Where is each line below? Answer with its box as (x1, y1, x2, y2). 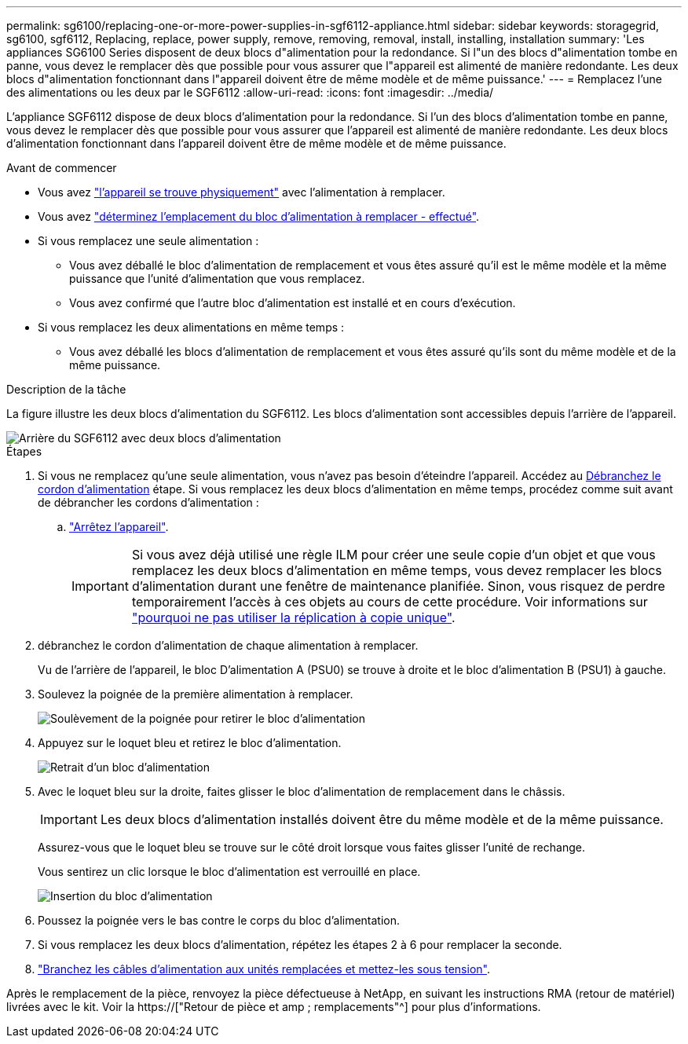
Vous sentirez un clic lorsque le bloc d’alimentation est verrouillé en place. (38, 865, 421, 878)
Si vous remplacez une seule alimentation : (38, 234, 259, 247)
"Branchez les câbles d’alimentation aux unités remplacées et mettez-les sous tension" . (38, 962, 490, 976)
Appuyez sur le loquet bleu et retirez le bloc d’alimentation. (38, 736, 342, 749)
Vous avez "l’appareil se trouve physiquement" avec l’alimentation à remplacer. (38, 185, 445, 199)
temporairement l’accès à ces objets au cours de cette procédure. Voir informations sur (131, 594, 648, 610)
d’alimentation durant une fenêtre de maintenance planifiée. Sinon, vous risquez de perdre (131, 578, 665, 594)
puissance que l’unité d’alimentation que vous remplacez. (69, 272, 365, 285)
